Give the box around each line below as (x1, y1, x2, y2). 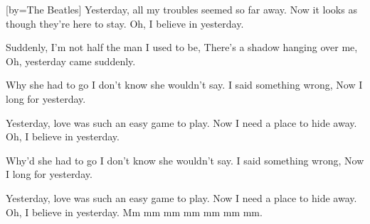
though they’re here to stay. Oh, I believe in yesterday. (6, 16, 244, 30)
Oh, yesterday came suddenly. (6, 53, 136, 68)
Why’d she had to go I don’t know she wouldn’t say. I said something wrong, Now (6, 152, 364, 167)
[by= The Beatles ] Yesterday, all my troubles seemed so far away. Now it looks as (6, 2, 357, 16)
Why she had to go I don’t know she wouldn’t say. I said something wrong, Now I (6, 77, 363, 92)
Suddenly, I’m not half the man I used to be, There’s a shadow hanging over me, (6, 40, 358, 55)
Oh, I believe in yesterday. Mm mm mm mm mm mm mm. (6, 204, 263, 219)
